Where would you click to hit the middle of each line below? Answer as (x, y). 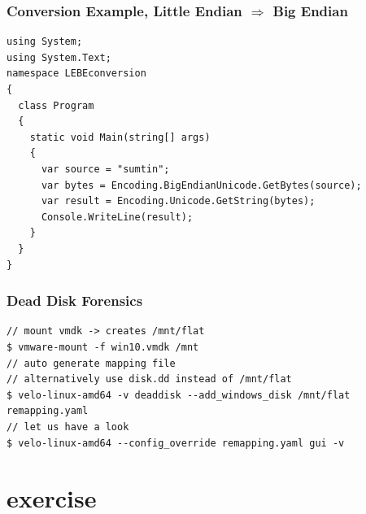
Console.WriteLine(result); (117, 217)
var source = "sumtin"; (105, 169)
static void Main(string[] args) (120, 137)
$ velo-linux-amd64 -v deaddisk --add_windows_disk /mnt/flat (179, 395)
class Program (56, 105)
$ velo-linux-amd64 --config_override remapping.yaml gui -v (176, 443)
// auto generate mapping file (91, 363)
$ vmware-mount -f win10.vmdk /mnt (103, 347)
